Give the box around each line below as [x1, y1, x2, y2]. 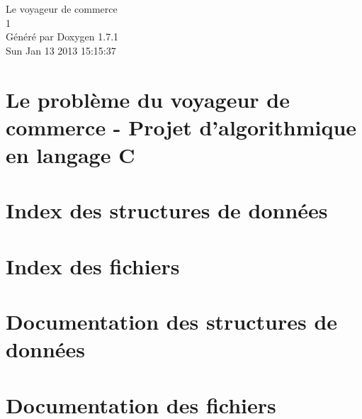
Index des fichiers [6, 251, 180, 280]
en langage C [6, 140, 135, 169]
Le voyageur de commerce [6, 1, 118, 16]
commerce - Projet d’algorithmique [6, 112, 357, 141]
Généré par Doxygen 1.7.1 [6, 29, 119, 44]
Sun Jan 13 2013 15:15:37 [6, 43, 116, 57]
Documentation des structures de [6, 307, 338, 336]
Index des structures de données [6, 196, 328, 225]
